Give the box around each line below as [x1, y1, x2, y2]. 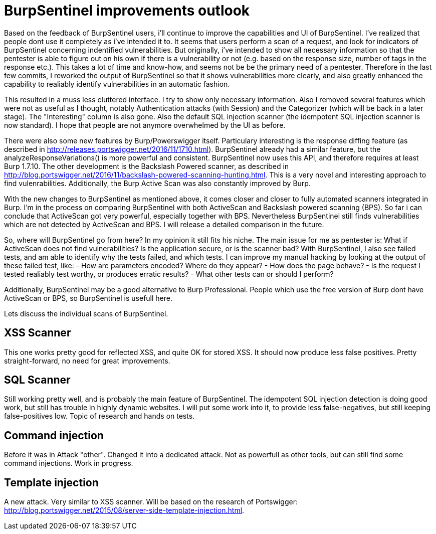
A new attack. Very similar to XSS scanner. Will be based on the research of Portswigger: [4, 497, 298, 506]
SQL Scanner [4, 374, 71, 387]
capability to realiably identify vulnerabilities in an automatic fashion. [4, 79, 230, 88]
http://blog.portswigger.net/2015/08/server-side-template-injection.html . [4, 506, 245, 515]
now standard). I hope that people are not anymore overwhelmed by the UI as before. [4, 120, 286, 129]
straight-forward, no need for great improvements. [4, 356, 170, 365]
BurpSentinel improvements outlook [4, 2, 250, 19]
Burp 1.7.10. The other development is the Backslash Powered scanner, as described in [4, 161, 289, 170]
